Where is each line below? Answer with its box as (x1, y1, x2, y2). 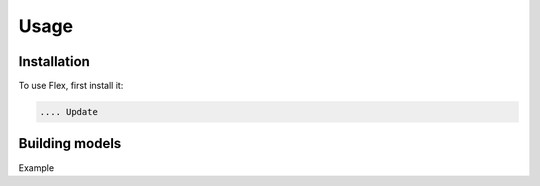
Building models (18, 135, 122, 152)
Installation (18, 53, 90, 70)
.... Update (39, 106, 99, 118)
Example (18, 161, 55, 174)
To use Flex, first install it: (18, 80, 124, 92)
